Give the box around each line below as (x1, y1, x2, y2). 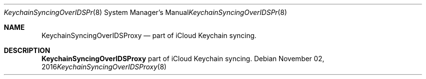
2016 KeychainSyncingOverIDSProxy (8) (41, 63, 167, 71)
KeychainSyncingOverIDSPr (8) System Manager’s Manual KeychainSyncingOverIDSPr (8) (4, 8, 287, 16)
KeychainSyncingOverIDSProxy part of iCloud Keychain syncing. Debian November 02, (41, 54, 324, 63)
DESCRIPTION (4, 46, 51, 54)
